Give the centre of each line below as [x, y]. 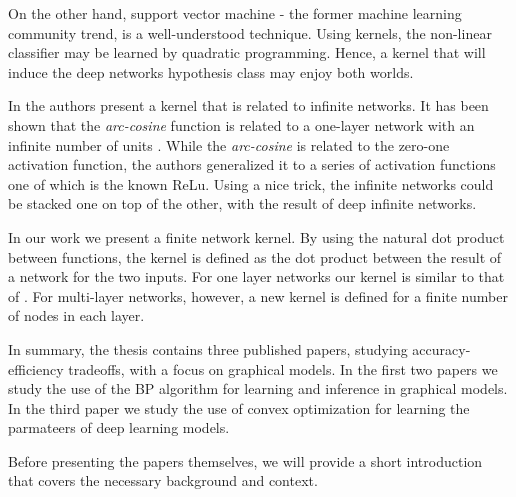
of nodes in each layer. [76, 315]
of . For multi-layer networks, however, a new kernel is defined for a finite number [258, 295]
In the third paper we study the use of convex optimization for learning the [239, 407]
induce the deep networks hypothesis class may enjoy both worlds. [211, 71]
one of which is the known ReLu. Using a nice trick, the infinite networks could [251, 183]
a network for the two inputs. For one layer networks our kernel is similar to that [256, 276]
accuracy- [441, 348]
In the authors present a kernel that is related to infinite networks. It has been [248, 105]
